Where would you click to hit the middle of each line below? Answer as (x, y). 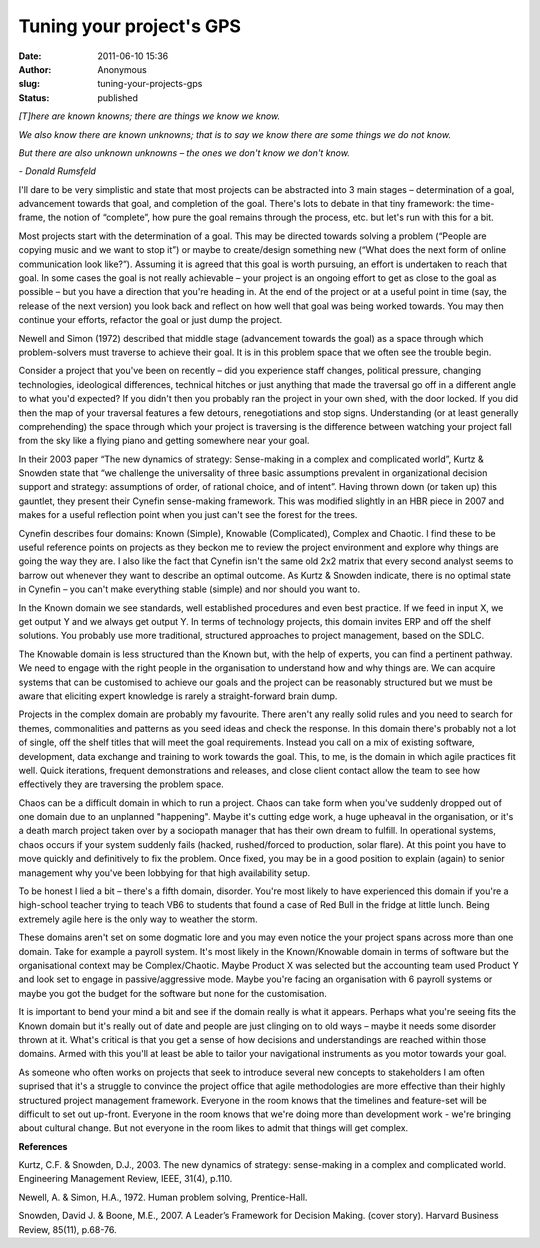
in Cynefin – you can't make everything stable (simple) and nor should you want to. (189, 589)
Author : (35, 69)
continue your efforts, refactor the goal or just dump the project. (150, 320)
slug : (29, 84)
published (118, 97)
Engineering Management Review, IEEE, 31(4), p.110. (125, 1179)
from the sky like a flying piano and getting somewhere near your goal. (164, 441)
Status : (34, 97)
